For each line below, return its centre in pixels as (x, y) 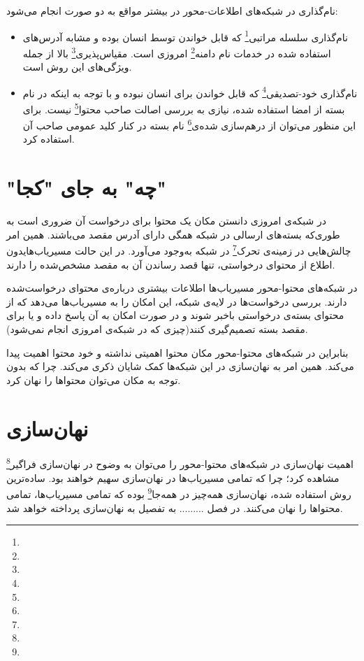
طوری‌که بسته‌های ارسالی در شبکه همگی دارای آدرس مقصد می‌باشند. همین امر (173, 234)
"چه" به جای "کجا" (86, 187)
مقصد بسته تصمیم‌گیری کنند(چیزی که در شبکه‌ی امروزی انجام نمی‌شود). (157, 328)
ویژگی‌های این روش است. (77, 67)
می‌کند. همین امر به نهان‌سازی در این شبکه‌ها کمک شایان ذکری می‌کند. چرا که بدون (180, 366)
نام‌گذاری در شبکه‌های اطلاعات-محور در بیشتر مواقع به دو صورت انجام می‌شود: (172, 10)
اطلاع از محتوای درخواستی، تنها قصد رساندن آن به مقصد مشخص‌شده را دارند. (171, 264)
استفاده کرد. (49, 139)
